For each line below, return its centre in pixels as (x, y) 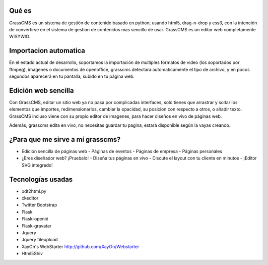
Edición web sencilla (41, 90)
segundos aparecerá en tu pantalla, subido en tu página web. (72, 76)
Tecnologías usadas (41, 179)
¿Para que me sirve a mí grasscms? (65, 139)
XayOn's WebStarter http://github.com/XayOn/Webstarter (80, 246)
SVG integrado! (37, 165)
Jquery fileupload (40, 240)
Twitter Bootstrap (39, 205)
